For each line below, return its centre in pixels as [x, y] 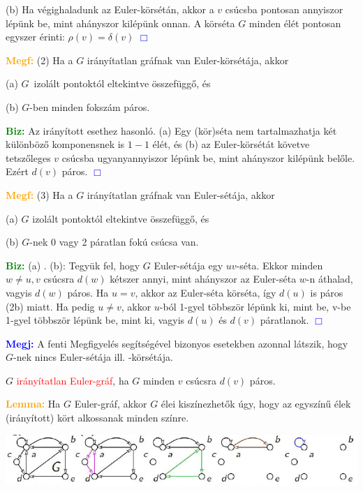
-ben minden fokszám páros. [90, 106]
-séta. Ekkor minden [280, 265]
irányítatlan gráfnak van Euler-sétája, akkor [181, 194]
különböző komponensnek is [65, 144]
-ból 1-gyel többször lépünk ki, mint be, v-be [255, 306]
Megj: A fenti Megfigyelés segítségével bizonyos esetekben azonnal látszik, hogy [177, 343]
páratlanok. [284, 320]
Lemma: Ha [33, 404]
